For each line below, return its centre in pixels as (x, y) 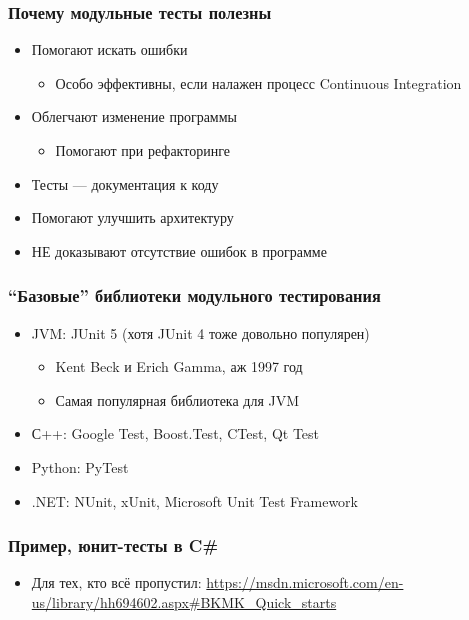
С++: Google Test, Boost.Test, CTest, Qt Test (175, 433)
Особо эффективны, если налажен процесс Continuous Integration (258, 82)
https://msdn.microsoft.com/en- (305, 582)
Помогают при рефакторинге (142, 150)
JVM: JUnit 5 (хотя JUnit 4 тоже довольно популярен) (200, 332)
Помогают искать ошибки (109, 49)
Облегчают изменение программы (134, 116)
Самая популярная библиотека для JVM (177, 399)
